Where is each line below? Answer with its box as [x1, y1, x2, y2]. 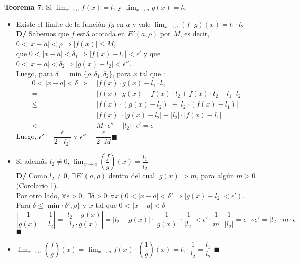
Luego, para [16, 68, 53, 78]
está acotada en [77, 28, 125, 39]
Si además [16, 155, 48, 166]
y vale [132, 18, 151, 29]
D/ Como [16, 170, 47, 181]
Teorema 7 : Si [4, 2, 52, 12]
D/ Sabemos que [16, 28, 69, 39]
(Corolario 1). [16, 180, 59, 190]
